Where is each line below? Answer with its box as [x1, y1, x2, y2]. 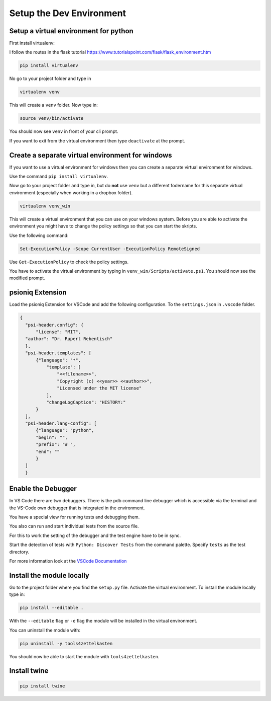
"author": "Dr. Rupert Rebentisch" [25, 336, 113, 342]
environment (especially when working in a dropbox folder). [9, 189, 133, 196]
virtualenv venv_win [20, 203, 70, 209]
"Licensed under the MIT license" [57, 385, 142, 391]
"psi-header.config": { [25, 322, 84, 328]
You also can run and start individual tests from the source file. [9, 523, 139, 529]
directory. [9, 549, 30, 555]
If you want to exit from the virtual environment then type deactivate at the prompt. [9, 137, 185, 143]
